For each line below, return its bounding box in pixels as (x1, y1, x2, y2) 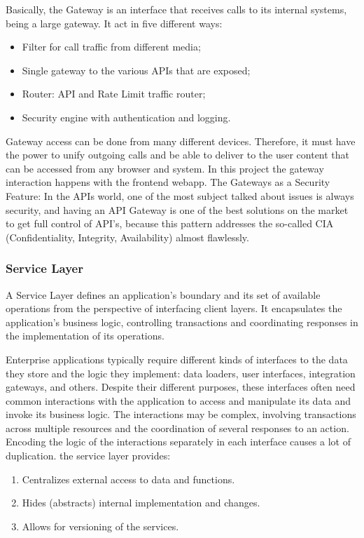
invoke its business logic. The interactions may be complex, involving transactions (6, 407, 356, 422)
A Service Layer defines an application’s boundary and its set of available (6, 287, 321, 302)
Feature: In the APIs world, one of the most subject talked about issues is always (6, 188, 354, 203)
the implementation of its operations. (6, 328, 164, 343)
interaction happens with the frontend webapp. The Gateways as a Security (6, 175, 330, 189)
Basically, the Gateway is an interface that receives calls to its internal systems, (6, 2, 347, 16)
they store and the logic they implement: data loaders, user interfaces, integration (6, 365, 356, 380)
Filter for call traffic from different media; (22, 39, 201, 54)
